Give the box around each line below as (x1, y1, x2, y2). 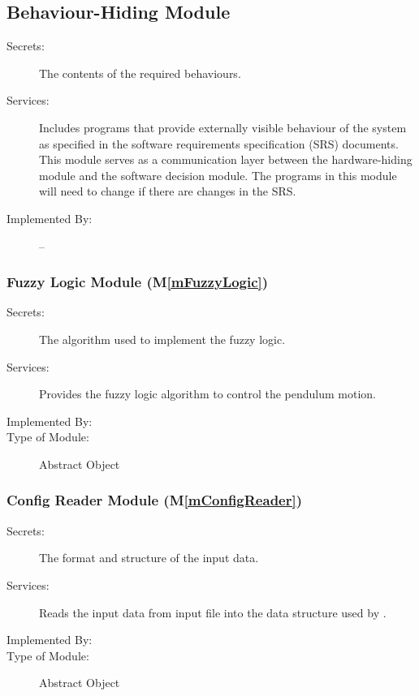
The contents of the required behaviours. (39, 64, 241, 81)
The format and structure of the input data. (39, 549, 259, 566)
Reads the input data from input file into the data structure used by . (39, 604, 387, 621)
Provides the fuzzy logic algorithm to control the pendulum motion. (39, 385, 376, 402)
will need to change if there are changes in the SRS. (39, 183, 296, 200)
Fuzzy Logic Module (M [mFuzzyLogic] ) (6, 272, 269, 292)
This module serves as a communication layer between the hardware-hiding (39, 151, 413, 168)
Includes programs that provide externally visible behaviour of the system (39, 118, 407, 135)
